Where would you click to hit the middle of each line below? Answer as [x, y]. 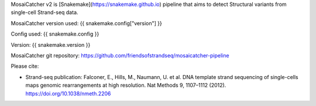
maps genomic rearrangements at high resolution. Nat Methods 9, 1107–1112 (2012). [126, 86]
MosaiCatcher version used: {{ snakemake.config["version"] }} [86, 23]
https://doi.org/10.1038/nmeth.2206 [68, 93]
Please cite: [25, 66]
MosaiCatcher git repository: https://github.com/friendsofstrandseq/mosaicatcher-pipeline [120, 55]
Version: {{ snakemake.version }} [51, 45]
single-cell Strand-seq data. [44, 12]
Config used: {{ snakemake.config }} [55, 34]
